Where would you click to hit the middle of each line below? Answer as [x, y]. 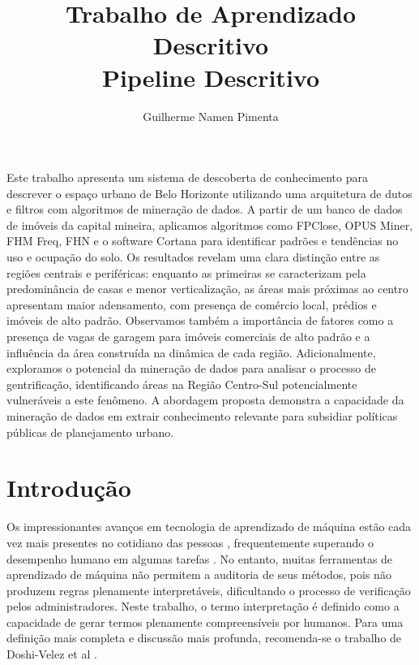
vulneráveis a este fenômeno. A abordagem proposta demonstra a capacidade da [205, 400]
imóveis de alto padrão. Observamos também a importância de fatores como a [200, 320]
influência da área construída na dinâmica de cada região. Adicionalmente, [191, 352]
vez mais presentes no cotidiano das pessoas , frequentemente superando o [190, 542]
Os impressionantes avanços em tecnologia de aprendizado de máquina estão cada [209, 527]
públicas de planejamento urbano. [90, 432]
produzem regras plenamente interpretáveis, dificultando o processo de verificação [209, 590]
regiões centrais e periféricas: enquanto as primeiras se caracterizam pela [186, 272]
